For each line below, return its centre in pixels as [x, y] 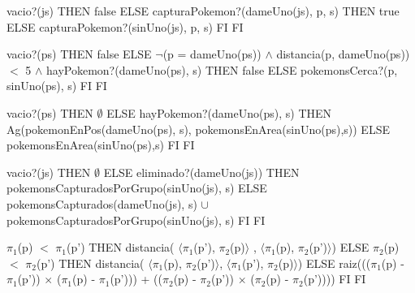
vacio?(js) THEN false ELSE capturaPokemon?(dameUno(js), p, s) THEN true [203, 11]
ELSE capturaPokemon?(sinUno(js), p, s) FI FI [125, 26]
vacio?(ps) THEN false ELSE [79, 54]
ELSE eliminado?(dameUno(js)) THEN [201, 172]
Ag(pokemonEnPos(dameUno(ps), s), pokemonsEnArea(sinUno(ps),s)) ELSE [198, 129]
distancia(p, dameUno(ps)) [343, 54]
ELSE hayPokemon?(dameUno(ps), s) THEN [219, 112]
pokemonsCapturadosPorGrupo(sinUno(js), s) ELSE [137, 188]
